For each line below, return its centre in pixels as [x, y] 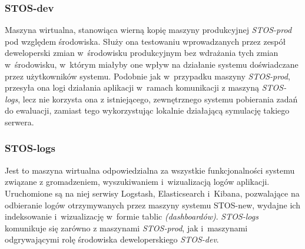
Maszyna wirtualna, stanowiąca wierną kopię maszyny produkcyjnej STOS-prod [148, 30]
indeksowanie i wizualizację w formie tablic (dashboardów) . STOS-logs [132, 216]
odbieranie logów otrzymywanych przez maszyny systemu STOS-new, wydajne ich [152, 205]
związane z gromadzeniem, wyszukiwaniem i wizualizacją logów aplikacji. [137, 182]
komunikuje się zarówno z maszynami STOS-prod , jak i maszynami [126, 228]
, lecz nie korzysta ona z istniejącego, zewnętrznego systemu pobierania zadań [158, 99]
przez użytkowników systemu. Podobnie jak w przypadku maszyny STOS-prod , [147, 76]
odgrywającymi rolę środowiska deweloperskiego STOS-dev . [112, 239]
